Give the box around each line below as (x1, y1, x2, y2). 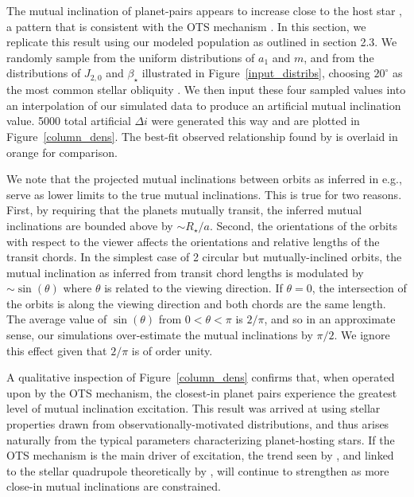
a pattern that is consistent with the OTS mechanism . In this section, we (6, 18, 366, 34)
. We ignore (334, 327, 390, 343)
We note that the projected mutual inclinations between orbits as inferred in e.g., (6, 170, 402, 187)
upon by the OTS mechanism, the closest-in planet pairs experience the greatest (6, 384, 397, 401)
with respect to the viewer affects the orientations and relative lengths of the (6, 233, 380, 249)
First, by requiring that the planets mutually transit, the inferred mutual (6, 202, 362, 218)
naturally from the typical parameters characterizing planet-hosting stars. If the (6, 431, 395, 448)
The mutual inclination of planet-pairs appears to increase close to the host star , (6, 2, 403, 18)
